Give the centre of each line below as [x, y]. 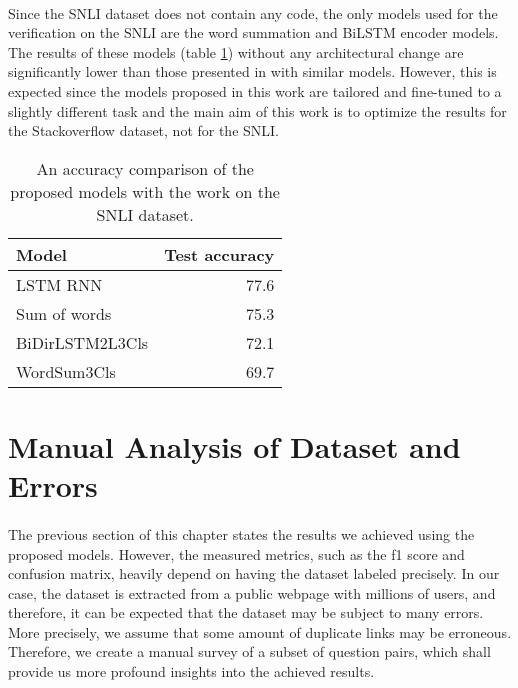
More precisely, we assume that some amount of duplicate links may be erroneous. [260, 631]
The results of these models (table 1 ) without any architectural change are [236, 51]
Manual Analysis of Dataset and [234, 445]
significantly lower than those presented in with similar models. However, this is [252, 71]
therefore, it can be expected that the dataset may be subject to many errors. [246, 612]
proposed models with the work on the [145, 191]
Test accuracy [219, 254]
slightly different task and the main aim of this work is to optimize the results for [257, 110]
